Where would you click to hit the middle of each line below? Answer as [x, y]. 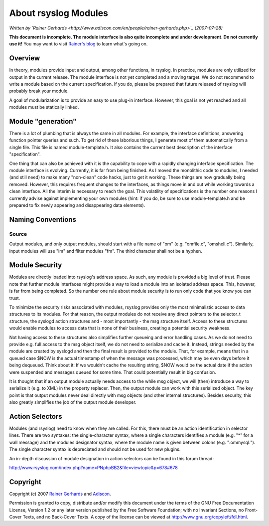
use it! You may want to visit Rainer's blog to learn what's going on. [78, 44]
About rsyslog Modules [59, 13]
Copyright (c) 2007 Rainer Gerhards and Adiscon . [60, 494]
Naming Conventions [43, 219]
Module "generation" [43, 121]
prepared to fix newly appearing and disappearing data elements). [77, 205]
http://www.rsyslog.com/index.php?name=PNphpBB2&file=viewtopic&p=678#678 [93, 467]
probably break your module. [39, 91]
